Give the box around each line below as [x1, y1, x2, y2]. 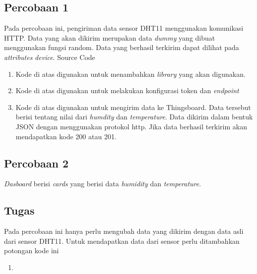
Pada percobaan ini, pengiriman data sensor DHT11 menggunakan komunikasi [4, 23, 244, 33]
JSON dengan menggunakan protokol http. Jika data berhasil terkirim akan [15, 121, 247, 131]
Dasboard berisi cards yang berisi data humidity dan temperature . [4, 178, 201, 189]
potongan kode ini [4, 245, 59, 256]
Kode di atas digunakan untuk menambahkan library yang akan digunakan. [15, 68, 246, 79]
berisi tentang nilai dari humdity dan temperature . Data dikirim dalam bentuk [15, 111, 253, 122]
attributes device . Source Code [4, 52, 95, 62]
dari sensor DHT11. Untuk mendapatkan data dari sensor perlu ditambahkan [4, 235, 240, 246]
